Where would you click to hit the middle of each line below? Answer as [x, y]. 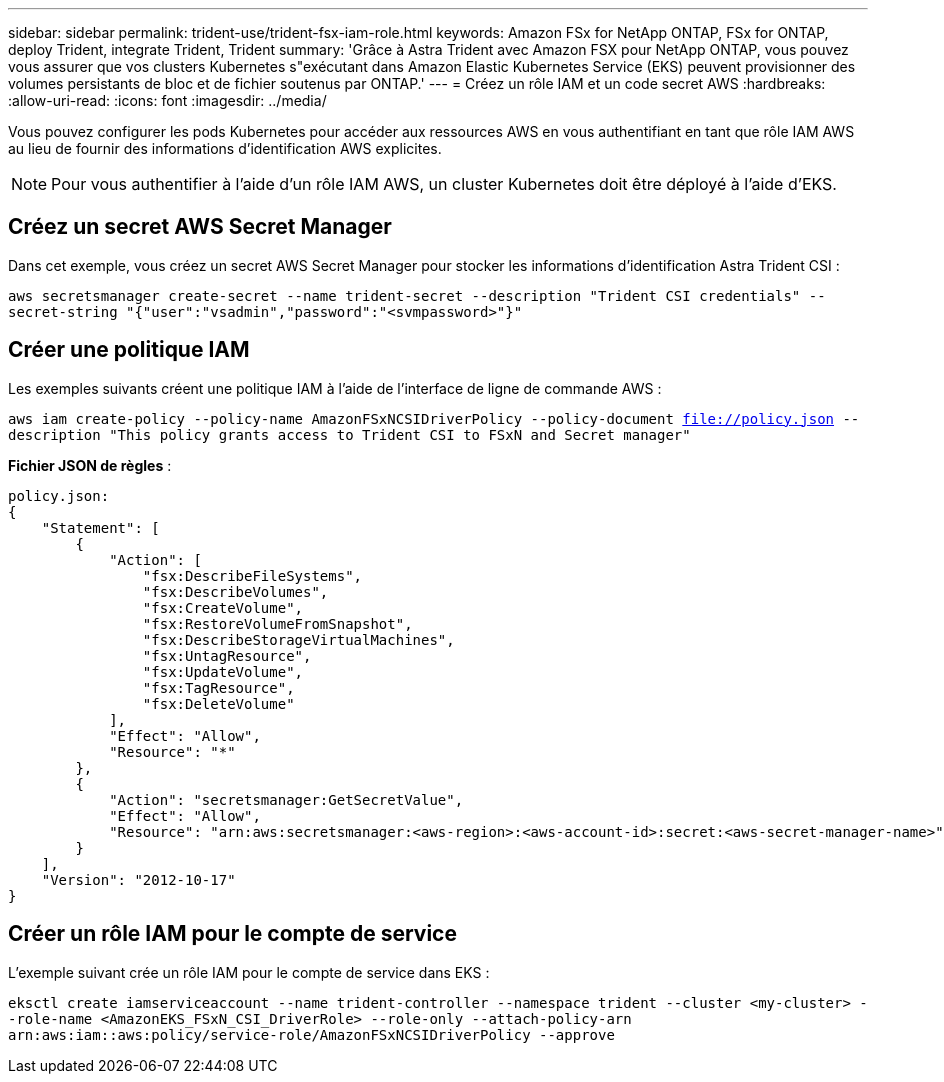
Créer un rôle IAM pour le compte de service [232, 934]
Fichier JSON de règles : [90, 465]
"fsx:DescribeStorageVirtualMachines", [298, 639]
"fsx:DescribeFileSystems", [252, 575]
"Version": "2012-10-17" [138, 879]
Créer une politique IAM [129, 350]
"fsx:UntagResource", [227, 655]
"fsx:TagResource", [218, 687]
